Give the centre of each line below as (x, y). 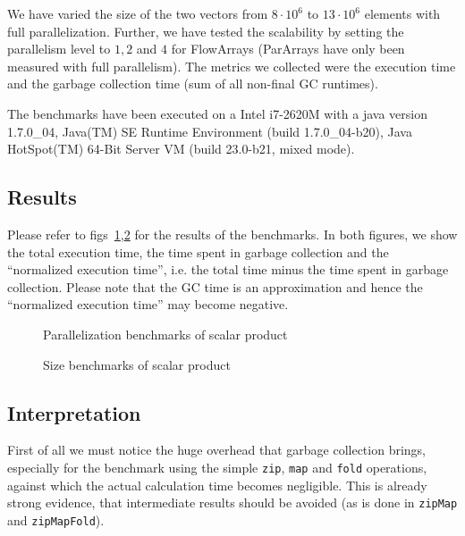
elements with (402, 13)
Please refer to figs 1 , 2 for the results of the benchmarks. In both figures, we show (232, 234)
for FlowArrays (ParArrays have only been (288, 49)
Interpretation (74, 412)
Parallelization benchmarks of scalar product (165, 334)
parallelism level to (59, 49)
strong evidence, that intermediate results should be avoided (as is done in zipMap (232, 502)
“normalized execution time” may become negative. (148, 304)
